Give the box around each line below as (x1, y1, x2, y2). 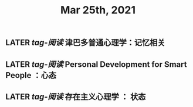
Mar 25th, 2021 (60, 3, 136, 17)
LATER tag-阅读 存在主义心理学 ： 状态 (5, 91, 146, 102)
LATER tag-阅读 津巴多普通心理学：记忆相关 (5, 38, 165, 48)
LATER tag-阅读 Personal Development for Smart (5, 59, 187, 69)
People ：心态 (5, 70, 57, 80)
